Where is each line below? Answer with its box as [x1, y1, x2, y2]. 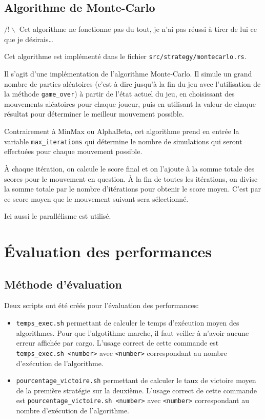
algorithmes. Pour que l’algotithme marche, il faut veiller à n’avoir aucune [16, 327, 249, 338]
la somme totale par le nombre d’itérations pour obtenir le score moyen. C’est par [4, 183, 261, 194]
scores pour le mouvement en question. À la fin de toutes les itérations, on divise [4, 173, 258, 184]
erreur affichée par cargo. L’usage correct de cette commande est [16, 337, 219, 348]
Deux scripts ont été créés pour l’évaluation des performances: [4, 300, 199, 311]
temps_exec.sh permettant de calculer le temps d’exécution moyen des [16, 317, 239, 328]
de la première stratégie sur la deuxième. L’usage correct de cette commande [16, 385, 257, 395]
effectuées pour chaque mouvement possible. [4, 146, 142, 157]
